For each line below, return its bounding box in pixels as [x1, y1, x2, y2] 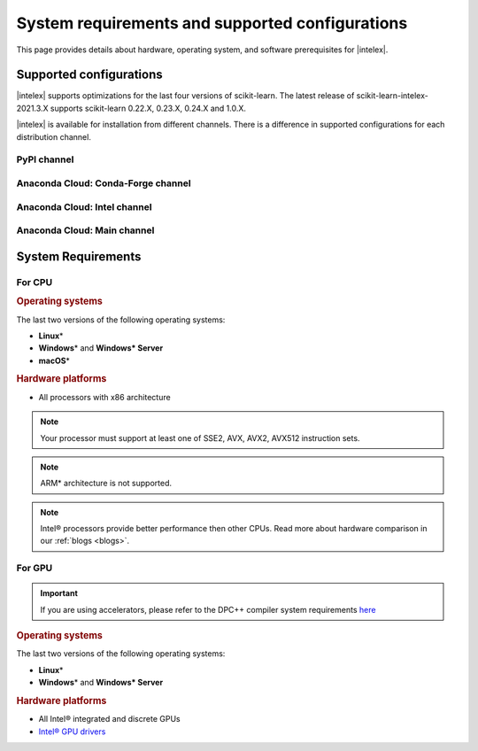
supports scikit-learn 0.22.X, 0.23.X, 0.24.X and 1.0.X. [50, 103, 247, 113]
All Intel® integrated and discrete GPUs [38, 714, 181, 724]
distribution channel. [16, 131, 92, 142]
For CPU [16, 275, 53, 288]
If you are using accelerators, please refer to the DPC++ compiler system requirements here [40, 604, 376, 615]
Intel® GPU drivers [38, 726, 106, 737]
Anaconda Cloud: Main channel [16, 224, 155, 236]
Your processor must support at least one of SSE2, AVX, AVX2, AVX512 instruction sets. [40, 432, 360, 443]
